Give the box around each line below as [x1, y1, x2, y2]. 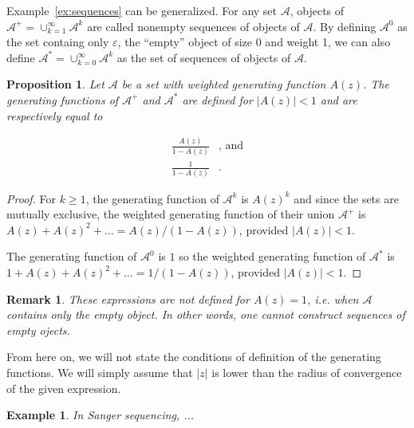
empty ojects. [6, 321, 70, 338]
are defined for [182, 91, 253, 108]
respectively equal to [6, 107, 103, 124]
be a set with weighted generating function [121, 76, 326, 92]
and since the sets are [294, 190, 399, 206]
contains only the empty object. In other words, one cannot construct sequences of [6, 306, 405, 323]
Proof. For [6, 190, 57, 206]
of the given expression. [6, 379, 121, 396]
